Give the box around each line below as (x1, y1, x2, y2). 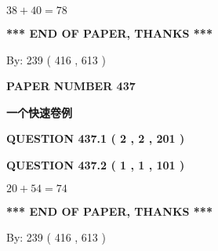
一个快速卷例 (6, 104, 72, 120)
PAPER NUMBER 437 (6, 78, 136, 94)
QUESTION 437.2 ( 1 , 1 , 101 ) (6, 156, 185, 173)
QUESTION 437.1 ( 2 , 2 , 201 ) (6, 130, 185, 147)
